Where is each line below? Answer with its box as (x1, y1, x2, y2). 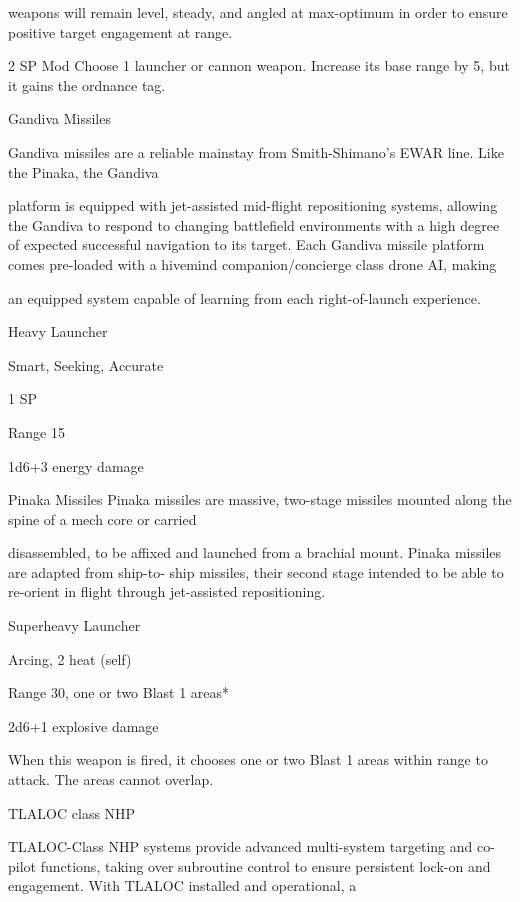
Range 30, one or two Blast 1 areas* (8, 682, 230, 703)
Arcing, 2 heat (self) (8, 648, 132, 669)
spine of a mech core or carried (8, 508, 197, 529)
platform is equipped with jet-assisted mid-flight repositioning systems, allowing (8, 195, 498, 216)
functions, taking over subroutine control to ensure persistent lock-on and (40, 855, 491, 876)
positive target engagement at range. (8, 21, 233, 42)
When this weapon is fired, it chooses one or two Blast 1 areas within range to (8, 749, 488, 770)
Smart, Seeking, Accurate (8, 354, 164, 375)
